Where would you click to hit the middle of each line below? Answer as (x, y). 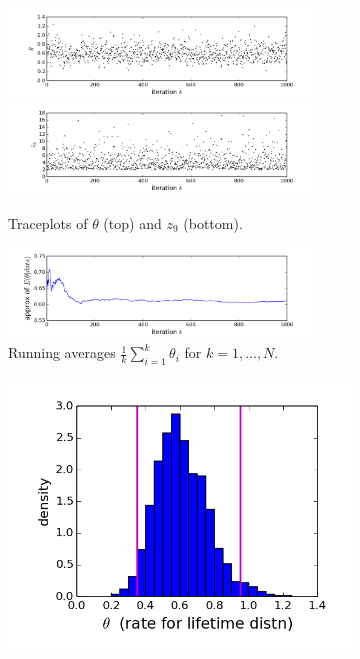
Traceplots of (48, 222)
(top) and (132, 222)
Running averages (62, 352)
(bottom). (213, 222)
